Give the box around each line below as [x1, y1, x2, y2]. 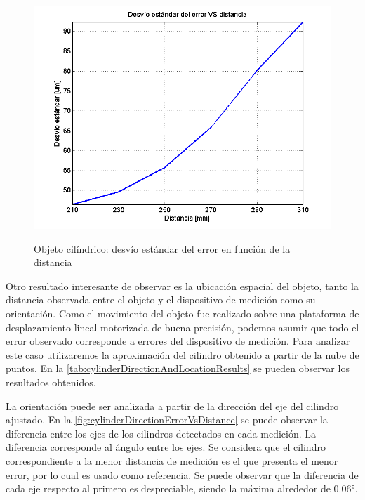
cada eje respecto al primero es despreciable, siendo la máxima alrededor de [6, 481, 331, 496]
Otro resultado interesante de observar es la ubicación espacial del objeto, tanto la [6, 278, 359, 293]
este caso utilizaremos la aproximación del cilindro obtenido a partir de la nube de [6, 347, 359, 362]
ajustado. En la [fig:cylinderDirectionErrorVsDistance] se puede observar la [6, 412, 328, 427]
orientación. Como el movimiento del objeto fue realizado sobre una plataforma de [6, 305, 359, 320]
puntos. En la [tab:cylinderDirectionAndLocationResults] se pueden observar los [6, 361, 350, 376]
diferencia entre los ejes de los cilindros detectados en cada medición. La [6, 426, 317, 440]
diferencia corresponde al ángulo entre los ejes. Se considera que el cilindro [6, 440, 326, 454]
